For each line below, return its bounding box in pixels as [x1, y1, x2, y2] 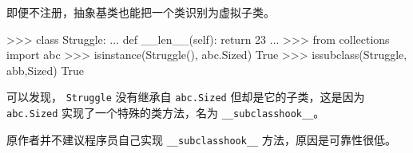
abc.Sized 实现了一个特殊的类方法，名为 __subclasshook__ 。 [6, 104, 325, 121]
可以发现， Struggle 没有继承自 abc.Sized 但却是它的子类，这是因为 [6, 88, 365, 105]
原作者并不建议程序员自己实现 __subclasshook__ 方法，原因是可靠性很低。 [6, 131, 396, 147]
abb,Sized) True [6, 61, 84, 78]
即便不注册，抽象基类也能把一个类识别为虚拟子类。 [6, 4, 275, 20]
